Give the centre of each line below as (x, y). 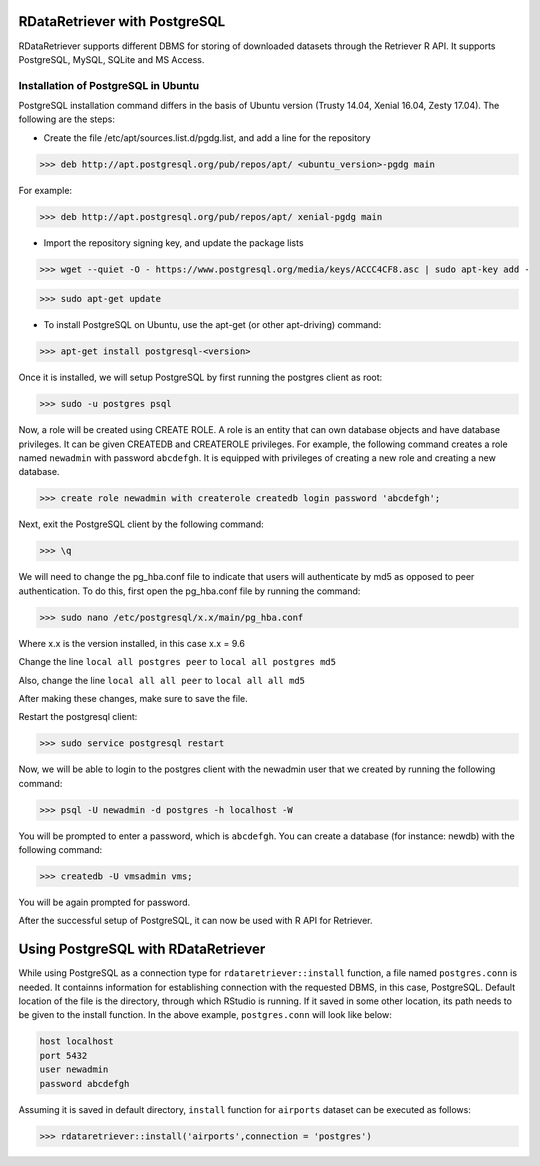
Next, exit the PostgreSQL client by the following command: (141, 524)
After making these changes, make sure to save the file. (133, 698)
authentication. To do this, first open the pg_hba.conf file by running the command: (189, 591)
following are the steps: (66, 119)
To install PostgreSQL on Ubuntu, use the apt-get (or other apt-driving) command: (212, 325)
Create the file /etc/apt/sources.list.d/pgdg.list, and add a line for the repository (207, 137)
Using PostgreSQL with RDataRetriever (142, 949)
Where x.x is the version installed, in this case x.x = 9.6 (131, 643)
